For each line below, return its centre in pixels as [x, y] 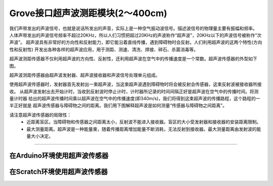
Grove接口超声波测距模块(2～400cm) [88, 13]
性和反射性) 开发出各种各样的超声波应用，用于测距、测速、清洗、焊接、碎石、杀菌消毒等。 [104, 49]
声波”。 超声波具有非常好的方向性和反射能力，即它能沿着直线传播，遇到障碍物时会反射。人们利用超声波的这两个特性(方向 [136, 42]
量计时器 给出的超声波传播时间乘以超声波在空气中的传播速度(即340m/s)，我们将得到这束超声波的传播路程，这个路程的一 [135, 99]
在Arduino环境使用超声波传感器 [59, 155]
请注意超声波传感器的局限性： [40, 115]
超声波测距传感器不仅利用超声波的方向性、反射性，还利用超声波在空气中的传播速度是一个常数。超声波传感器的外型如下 [133, 59]
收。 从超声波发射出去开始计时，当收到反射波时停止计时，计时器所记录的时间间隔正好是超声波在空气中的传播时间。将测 [134, 91]
